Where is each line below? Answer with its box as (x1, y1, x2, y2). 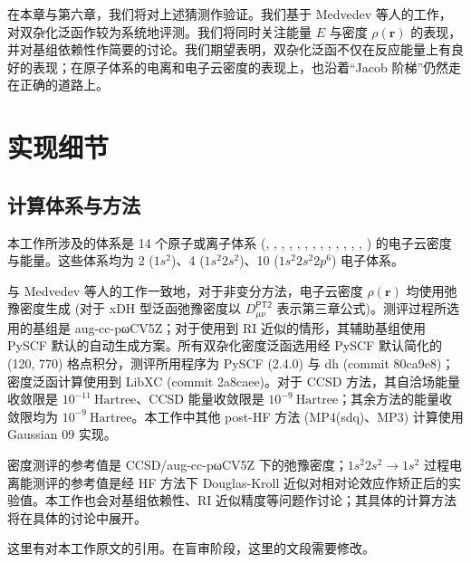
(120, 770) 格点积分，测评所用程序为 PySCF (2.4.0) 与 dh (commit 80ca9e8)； (7, 353, 455, 372)
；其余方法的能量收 (338, 389, 453, 408)
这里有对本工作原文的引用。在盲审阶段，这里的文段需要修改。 (7, 539, 375, 558)
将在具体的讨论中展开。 (7, 508, 147, 527)
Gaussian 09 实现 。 (7, 425, 117, 444)
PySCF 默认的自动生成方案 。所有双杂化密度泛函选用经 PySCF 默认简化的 (7, 336, 442, 355)
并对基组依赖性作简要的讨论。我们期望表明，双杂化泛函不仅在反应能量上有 (7, 40, 451, 59)
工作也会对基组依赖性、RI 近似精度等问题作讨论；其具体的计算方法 (57, 491, 457, 510)
